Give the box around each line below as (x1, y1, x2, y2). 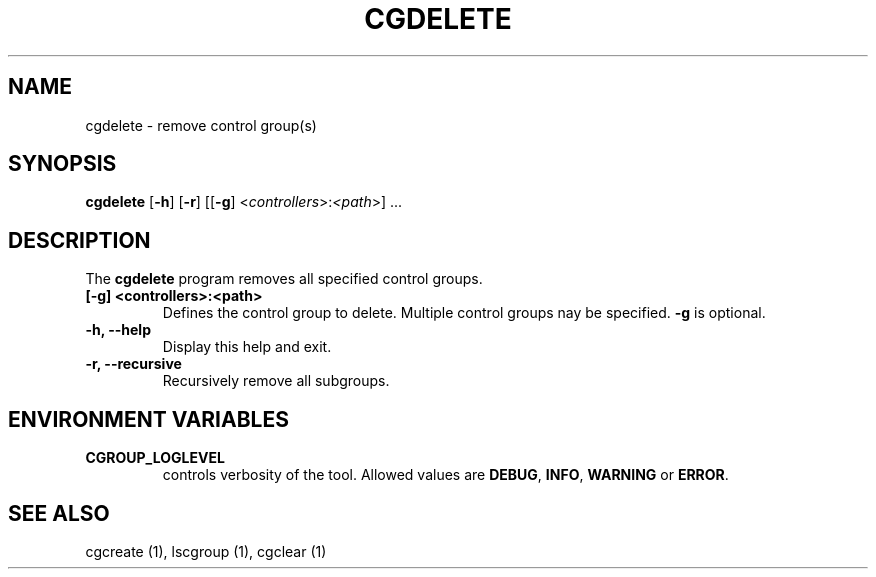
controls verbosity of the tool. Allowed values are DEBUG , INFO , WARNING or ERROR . (162, 466, 729, 484)
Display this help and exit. (162, 338, 332, 356)
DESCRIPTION (8, 227, 151, 253)
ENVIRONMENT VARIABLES (8, 406, 289, 432)
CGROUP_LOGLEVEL (85, 449, 225, 467)
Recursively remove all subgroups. (162, 372, 390, 390)
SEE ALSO (8, 500, 110, 526)
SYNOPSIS (8, 151, 117, 177)
